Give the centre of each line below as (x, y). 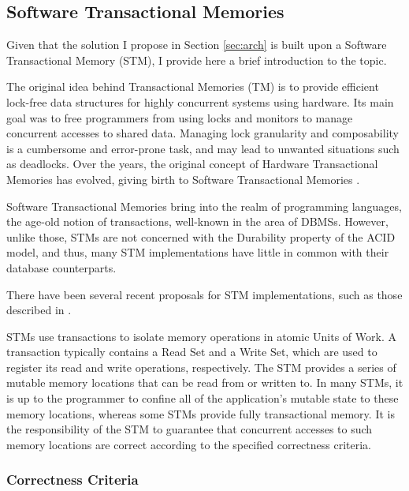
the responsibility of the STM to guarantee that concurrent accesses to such (190, 429)
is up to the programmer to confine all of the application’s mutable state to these (203, 398)
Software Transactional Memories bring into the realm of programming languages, (204, 206)
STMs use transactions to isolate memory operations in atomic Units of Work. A (201, 336)
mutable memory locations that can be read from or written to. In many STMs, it (205, 382)
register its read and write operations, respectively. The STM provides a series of (201, 367)
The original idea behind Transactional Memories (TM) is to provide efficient (193, 86)
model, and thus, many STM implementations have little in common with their (198, 252)
